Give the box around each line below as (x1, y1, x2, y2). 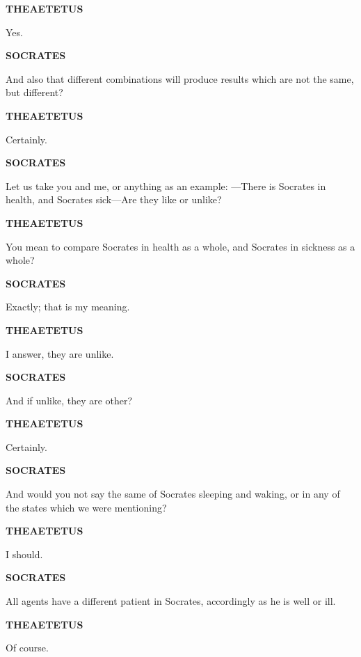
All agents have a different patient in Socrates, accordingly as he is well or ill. (6, 594, 336, 608)
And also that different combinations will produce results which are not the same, (6, 71, 354, 86)
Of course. (6, 640, 49, 655)
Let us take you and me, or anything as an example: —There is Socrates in (6, 178, 326, 193)
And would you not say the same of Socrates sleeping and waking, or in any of (6, 486, 340, 501)
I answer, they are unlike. (6, 346, 114, 361)
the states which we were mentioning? (6, 500, 167, 514)
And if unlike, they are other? (6, 393, 133, 407)
